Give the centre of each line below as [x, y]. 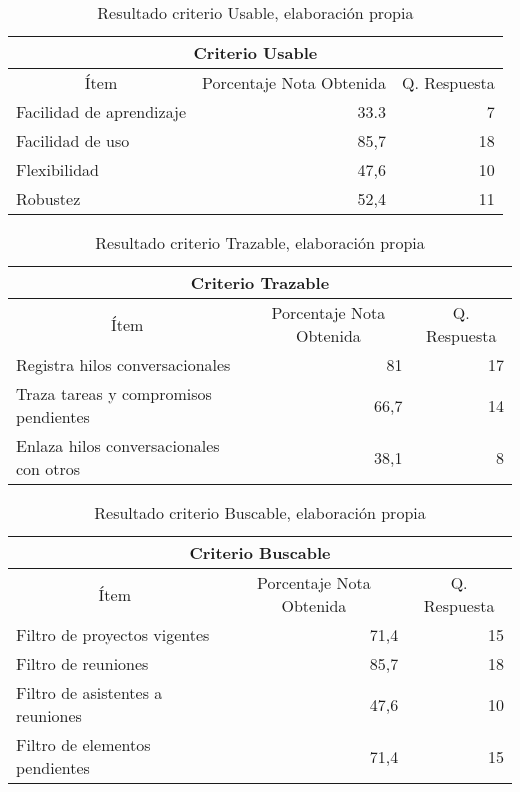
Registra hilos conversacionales [123, 364]
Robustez [48, 198]
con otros [48, 468]
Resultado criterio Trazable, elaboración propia [260, 242]
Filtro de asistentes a [89, 692]
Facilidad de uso [73, 140]
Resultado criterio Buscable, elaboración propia [260, 512]
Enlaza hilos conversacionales [118, 445]
